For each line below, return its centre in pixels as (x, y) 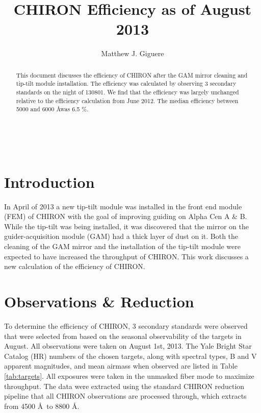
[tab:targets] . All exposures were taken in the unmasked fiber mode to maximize (129, 375)
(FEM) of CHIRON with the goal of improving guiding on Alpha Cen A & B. (126, 216)
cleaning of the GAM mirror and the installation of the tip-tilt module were (122, 246)
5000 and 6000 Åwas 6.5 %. (52, 109)
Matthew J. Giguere (133, 53)
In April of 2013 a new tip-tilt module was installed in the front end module (123, 206)
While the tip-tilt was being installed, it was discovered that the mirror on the (126, 226)
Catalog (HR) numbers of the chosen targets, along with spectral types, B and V (130, 356)
